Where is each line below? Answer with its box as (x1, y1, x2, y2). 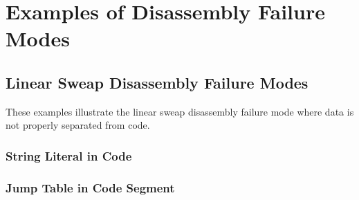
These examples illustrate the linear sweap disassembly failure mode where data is (6, 104, 354, 118)
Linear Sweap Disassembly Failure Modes (6, 71, 309, 93)
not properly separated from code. (6, 118, 150, 132)
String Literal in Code (6, 147, 132, 164)
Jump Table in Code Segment (6, 179, 175, 196)
